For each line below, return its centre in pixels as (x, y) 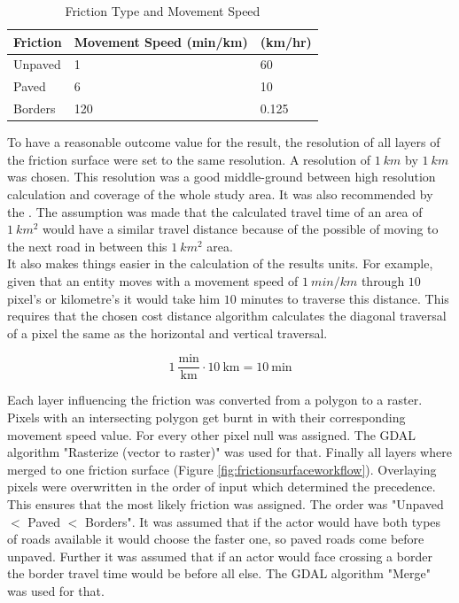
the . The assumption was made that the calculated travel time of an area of (215, 211)
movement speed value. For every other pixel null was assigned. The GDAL (212, 434)
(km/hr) (286, 41)
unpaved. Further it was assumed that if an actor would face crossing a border (220, 556)
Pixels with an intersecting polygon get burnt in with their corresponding (206, 417)
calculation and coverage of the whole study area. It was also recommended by (220, 194)
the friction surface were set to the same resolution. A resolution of (189, 159)
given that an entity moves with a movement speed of (153, 280)
